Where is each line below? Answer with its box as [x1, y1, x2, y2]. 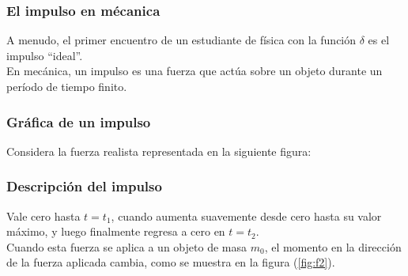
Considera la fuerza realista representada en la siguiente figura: [6, 142, 312, 159]
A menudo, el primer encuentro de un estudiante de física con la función [6, 32, 357, 48]
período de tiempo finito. [6, 78, 127, 94]
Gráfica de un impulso [6, 112, 151, 131]
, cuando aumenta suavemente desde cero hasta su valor [111, 207, 382, 224]
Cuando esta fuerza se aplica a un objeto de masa [6, 238, 247, 255]
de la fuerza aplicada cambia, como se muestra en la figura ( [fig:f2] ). [6, 254, 335, 270]
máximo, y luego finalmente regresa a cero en [6, 223, 225, 240]
